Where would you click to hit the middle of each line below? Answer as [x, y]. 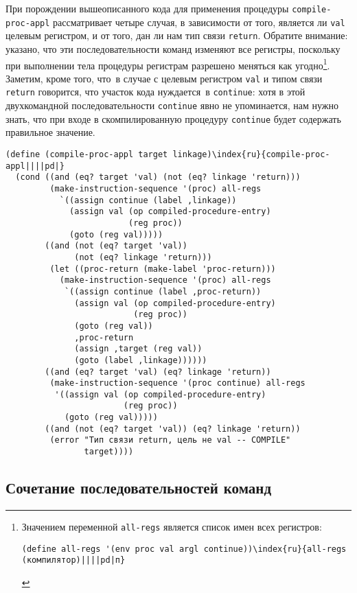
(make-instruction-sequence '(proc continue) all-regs [177, 383]
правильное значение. [50, 132]
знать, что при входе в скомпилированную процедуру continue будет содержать [173, 118]
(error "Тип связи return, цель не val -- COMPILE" [170, 440]
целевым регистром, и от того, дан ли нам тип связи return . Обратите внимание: [177, 35]
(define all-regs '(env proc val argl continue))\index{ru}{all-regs [184, 549]
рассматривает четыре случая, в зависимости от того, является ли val [199, 22]
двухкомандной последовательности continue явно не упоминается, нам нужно [172, 105]
